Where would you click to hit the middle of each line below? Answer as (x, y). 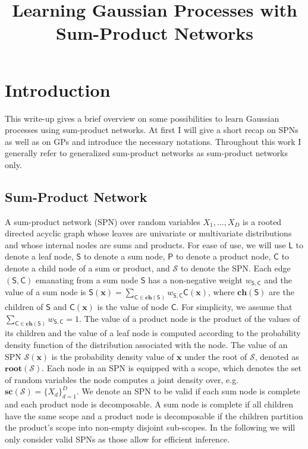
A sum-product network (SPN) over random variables (103, 221)
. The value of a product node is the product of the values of (190, 318)
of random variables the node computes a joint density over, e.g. (122, 379)
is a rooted (262, 221)
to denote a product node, (223, 256)
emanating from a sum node (87, 279)
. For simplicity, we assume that (234, 306)
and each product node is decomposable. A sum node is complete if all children (149, 404)
